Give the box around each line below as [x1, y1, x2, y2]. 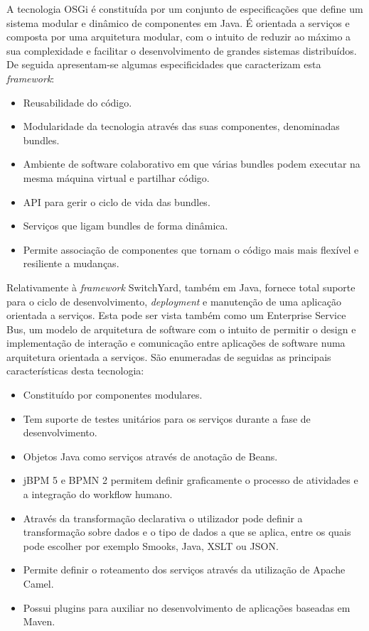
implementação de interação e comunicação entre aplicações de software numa [6, 335, 346, 350]
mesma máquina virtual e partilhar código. [23, 170, 210, 185]
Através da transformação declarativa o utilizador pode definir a [23, 510, 303, 525]
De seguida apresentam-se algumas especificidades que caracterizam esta [6, 57, 321, 72]
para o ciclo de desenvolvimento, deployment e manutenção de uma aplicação [6, 293, 341, 308]
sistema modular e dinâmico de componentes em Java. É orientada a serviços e [6, 15, 350, 30]
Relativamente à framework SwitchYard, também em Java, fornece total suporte [6, 279, 355, 294]
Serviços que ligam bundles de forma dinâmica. [23, 218, 228, 233]
